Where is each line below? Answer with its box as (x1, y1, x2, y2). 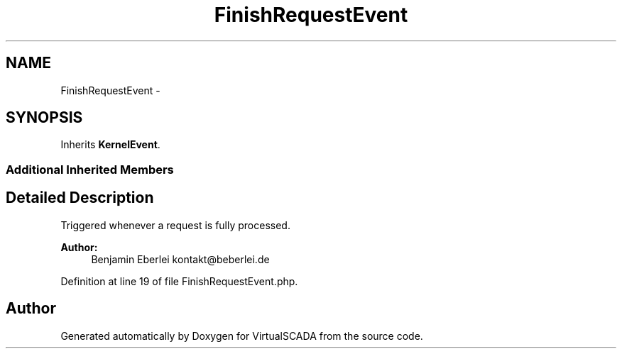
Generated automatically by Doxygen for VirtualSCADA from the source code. (60, 329, 423, 342)
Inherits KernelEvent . (60, 138, 160, 151)
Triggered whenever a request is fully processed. (60, 219, 290, 231)
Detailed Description (6, 189, 154, 207)
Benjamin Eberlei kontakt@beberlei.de (91, 253, 270, 265)
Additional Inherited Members (6, 162, 174, 177)
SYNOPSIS (6, 109, 83, 127)
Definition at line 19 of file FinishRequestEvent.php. (60, 275, 298, 287)
